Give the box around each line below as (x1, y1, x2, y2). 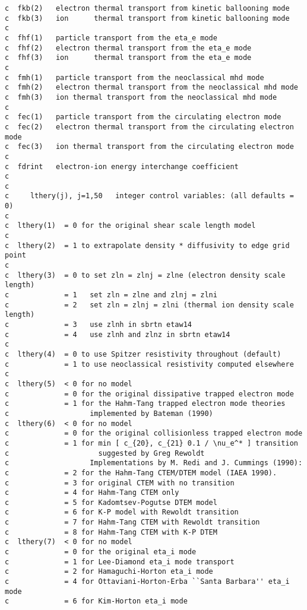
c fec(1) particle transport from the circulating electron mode (5, 113, 281, 122)
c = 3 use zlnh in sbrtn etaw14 (5, 320, 192, 329)
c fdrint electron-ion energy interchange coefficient (5, 162, 239, 171)
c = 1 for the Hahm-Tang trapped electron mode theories (5, 399, 286, 408)
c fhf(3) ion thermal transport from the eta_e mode (5, 53, 252, 62)
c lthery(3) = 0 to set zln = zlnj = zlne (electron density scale (5, 271, 286, 279)
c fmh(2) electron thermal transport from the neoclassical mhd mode (5, 83, 298, 92)
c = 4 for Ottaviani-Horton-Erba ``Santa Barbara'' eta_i (5, 577, 290, 586)
